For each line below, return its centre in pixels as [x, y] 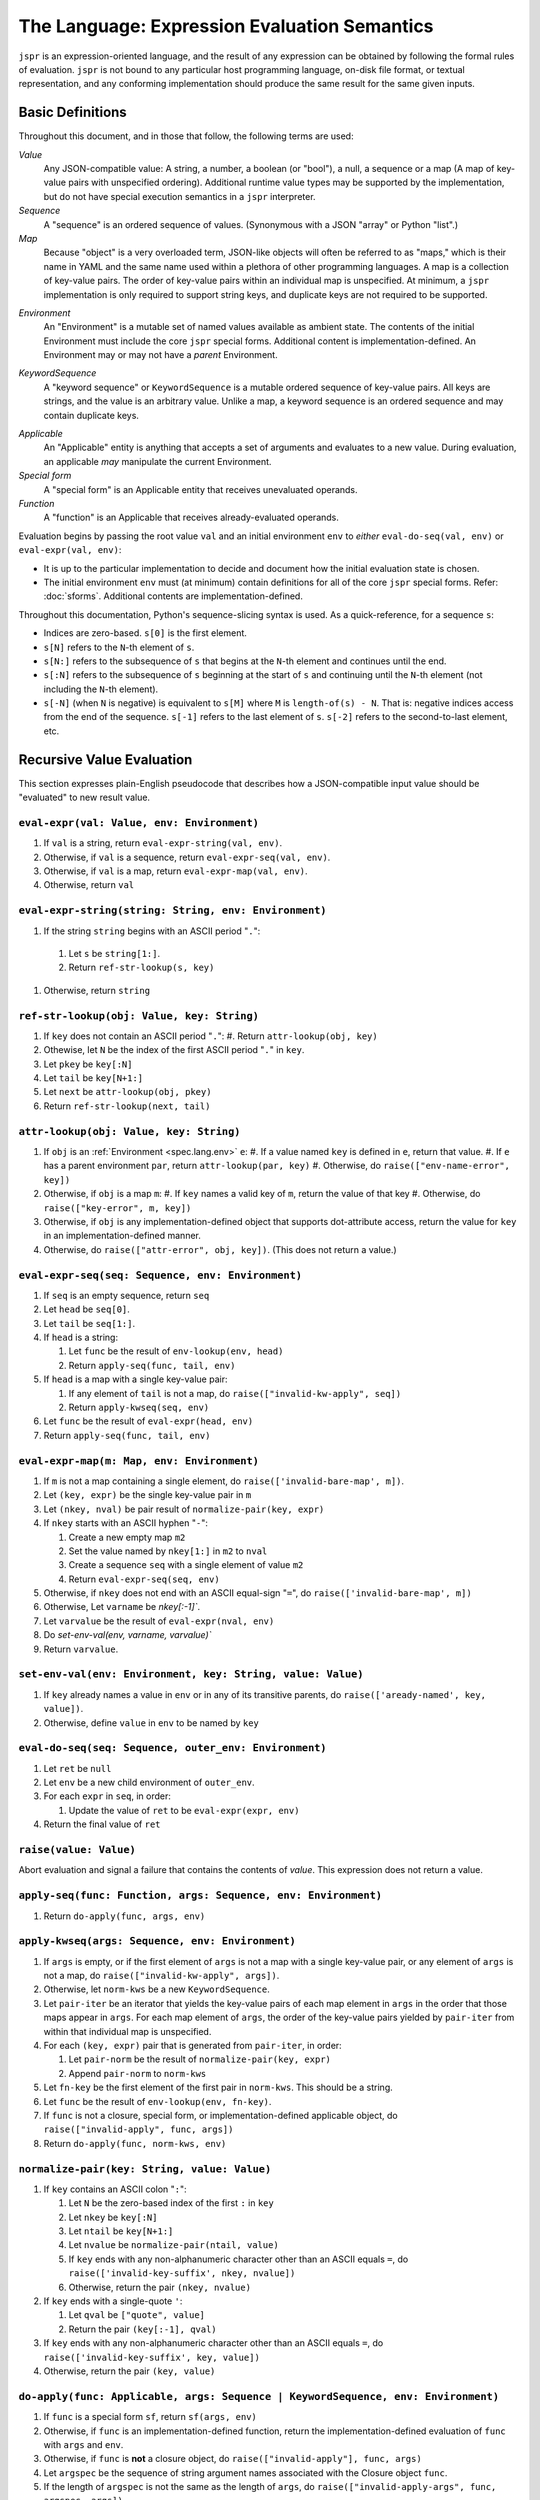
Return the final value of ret [102, 1824]
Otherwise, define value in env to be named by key [151, 1722]
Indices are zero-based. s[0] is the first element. [145, 633]
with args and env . [83, 2444]
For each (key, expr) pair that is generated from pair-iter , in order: [192, 2046]
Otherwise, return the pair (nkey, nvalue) [160, 2287]
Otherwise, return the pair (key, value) [129, 2371]
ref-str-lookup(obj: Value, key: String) [139, 1015]
